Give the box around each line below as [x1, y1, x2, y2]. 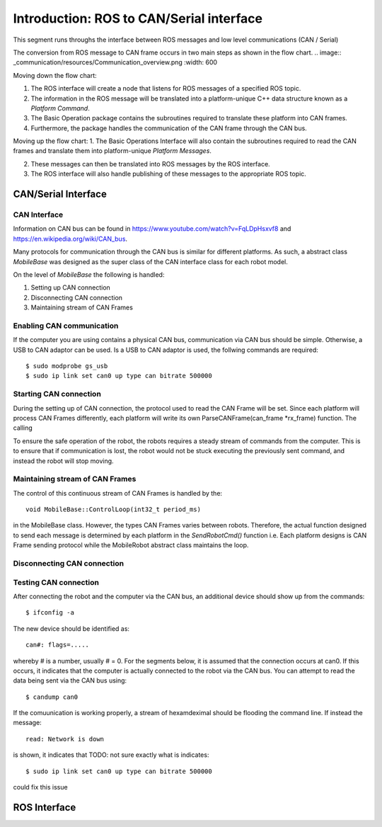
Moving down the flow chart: [13, 71, 97, 79]
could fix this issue [13, 783, 68, 792]
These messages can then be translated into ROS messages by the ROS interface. [30, 159, 270, 168]
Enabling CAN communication [13, 321, 119, 331]
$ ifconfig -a [25, 609, 74, 617]
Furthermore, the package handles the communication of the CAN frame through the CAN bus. [30, 124, 307, 132]
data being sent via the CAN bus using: [13, 676, 127, 685]
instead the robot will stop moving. [13, 457, 114, 465]
